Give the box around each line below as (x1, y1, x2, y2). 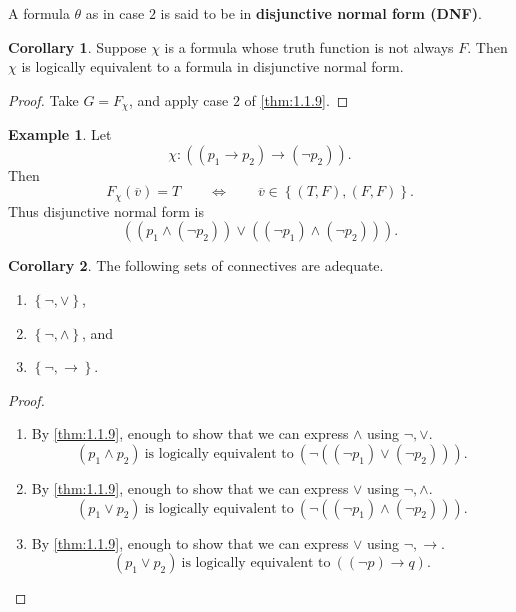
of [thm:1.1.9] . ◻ (244, 89, 349, 110)
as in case (85, 3, 145, 23)
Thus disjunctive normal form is (8, 200, 204, 221)
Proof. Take (8, 89, 79, 110)
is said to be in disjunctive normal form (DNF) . (160, 3, 482, 23)
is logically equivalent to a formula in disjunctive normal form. (21, 56, 404, 77)
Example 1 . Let (8, 124, 112, 145)
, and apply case (129, 89, 229, 110)
